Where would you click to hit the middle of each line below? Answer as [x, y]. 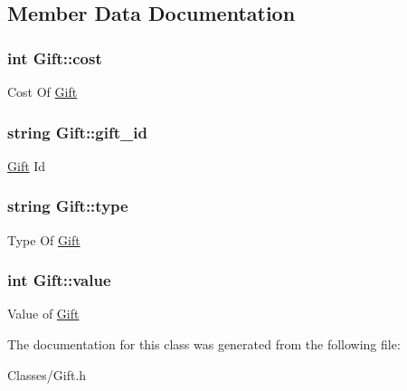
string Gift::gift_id [77, 132]
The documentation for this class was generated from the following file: [204, 344]
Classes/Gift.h [47, 374]
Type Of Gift [44, 239]
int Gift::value [59, 280]
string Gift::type [68, 206]
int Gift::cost [55, 57]
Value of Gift [43, 314]
